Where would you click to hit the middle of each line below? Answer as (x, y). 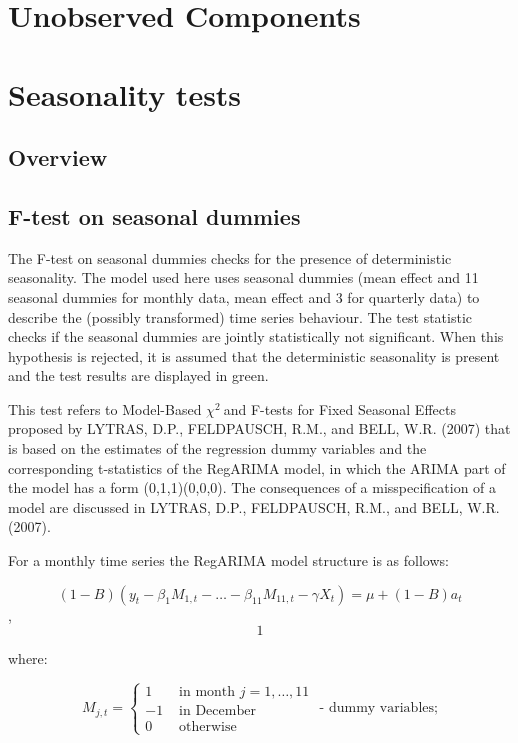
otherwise (208, 727)
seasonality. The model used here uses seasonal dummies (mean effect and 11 (243, 277)
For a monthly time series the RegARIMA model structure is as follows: (228, 560)
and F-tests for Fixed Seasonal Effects (339, 408)
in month (207, 692)
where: (28, 658)
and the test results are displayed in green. (138, 375)
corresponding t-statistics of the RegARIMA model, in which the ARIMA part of (257, 467)
